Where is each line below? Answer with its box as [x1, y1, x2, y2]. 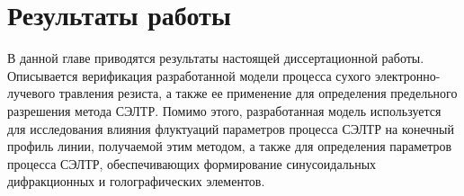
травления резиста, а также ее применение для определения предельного [58, 84, 458, 102]
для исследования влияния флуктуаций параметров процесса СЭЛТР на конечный [7, 119, 454, 138]
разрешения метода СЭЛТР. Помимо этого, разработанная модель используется [7, 101, 442, 120]
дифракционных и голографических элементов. [7, 172, 265, 191]
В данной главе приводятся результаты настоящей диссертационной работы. [7, 49, 424, 67]
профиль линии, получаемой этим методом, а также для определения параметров [7, 137, 452, 156]
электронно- [374, 66, 441, 85]
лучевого [7, 84, 56, 102]
